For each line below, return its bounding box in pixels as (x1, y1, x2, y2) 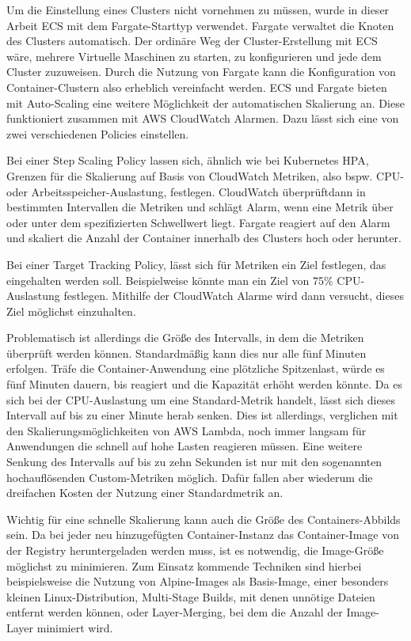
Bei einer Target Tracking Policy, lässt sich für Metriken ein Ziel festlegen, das (6, 256, 386, 272)
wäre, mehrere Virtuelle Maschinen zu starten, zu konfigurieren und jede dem (6, 47, 382, 64)
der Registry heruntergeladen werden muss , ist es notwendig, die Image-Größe (6, 542, 384, 558)
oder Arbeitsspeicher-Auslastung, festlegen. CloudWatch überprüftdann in (6, 183, 366, 199)
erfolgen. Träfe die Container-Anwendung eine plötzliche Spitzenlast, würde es (6, 360, 385, 377)
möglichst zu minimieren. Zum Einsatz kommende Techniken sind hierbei (6, 557, 362, 574)
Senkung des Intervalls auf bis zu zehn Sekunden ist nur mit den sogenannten (6, 453, 382, 470)
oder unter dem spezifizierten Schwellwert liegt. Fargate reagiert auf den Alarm (6, 214, 390, 230)
